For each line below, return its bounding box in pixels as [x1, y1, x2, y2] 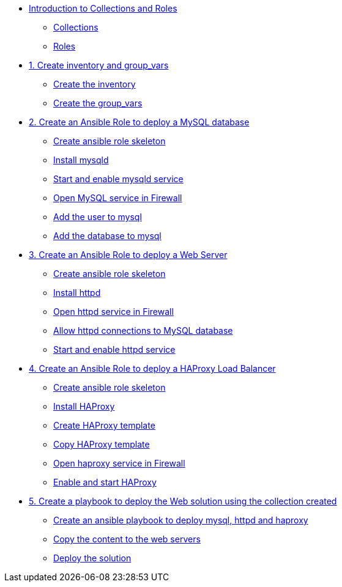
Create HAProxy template [53, 420, 155, 430]
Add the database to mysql [53, 231, 162, 241]
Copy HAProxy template [53, 439, 150, 449]
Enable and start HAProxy [53, 477, 157, 487]
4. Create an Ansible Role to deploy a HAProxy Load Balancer [29, 363, 276, 374]
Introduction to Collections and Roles [29, 3, 177, 13]
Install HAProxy [53, 401, 115, 412]
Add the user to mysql [53, 212, 142, 222]
